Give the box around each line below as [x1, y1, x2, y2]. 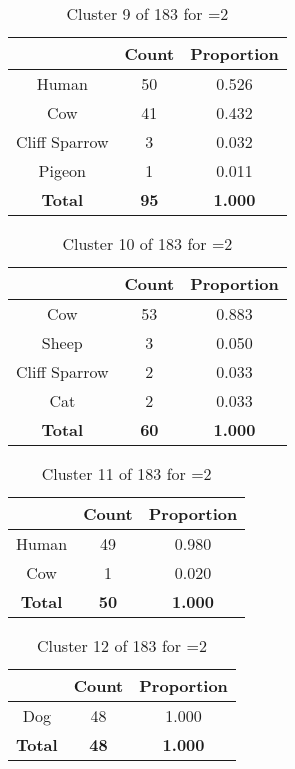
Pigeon [38, 159, 86, 182]
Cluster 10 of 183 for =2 [62, 232, 233, 255]
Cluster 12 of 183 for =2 [36, 634, 207, 657]
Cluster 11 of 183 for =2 [41, 462, 212, 485]
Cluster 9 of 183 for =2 [66, 2, 229, 25]
